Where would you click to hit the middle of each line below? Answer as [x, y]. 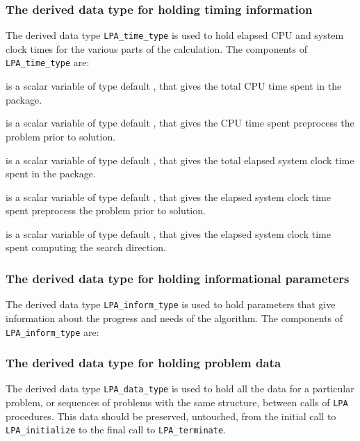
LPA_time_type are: [48, 62]
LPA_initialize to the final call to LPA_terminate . [116, 430]
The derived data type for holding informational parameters [178, 278]
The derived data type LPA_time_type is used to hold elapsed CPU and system [175, 35]
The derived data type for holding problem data [144, 363]
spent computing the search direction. [86, 247]
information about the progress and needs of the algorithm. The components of [174, 318]
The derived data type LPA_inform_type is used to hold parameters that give [171, 304]
